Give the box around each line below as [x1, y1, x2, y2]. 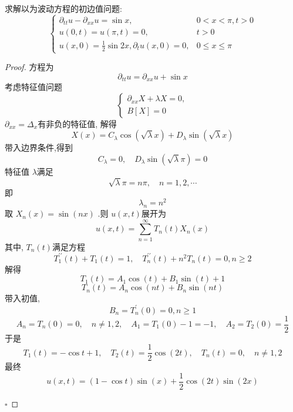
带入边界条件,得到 [5, 141, 73, 154]
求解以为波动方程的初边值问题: [5, 2, 122, 14]
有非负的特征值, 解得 [38, 117, 117, 129]
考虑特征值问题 [5, 81, 62, 93]
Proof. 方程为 [5, 61, 54, 72]
